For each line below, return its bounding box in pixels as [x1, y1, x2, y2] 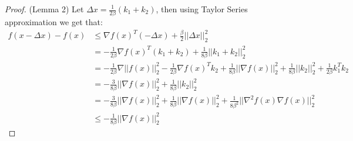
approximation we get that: [5, 16, 103, 28]
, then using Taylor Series [156, 3, 248, 15]
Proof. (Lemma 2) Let [5, 3, 84, 15]
